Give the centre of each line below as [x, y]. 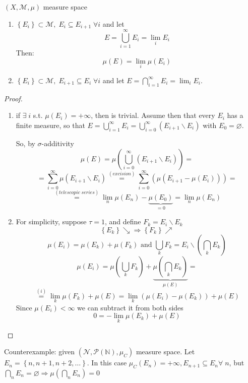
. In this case [107, 363]
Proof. [13, 98]
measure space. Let [165, 352]
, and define [123, 221]
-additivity [58, 143]
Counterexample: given [40, 352]
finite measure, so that [50, 125]
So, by [25, 143]
